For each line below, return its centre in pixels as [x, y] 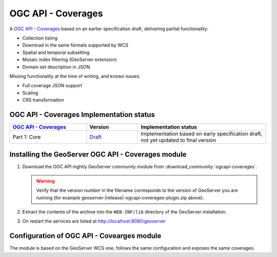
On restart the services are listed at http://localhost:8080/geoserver [94, 221]
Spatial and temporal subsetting [56, 52]
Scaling [30, 93]
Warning [45, 181]
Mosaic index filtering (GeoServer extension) [70, 60]
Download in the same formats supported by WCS [75, 45]
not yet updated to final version [179, 140]
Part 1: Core [27, 137]
